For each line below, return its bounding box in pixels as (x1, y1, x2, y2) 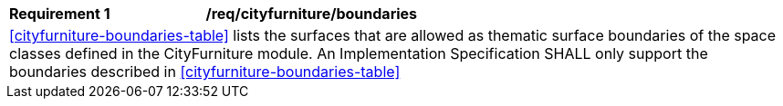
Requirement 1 (9, 5, 110, 23)
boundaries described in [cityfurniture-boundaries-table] (9, 63, 401, 81)
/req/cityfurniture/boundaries (205, 5, 418, 23)
